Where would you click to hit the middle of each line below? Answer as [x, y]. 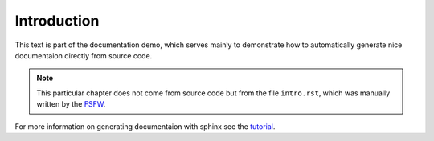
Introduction [57, 21]
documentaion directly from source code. [84, 55]
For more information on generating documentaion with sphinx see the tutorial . [145, 126]
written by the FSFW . [71, 104]
